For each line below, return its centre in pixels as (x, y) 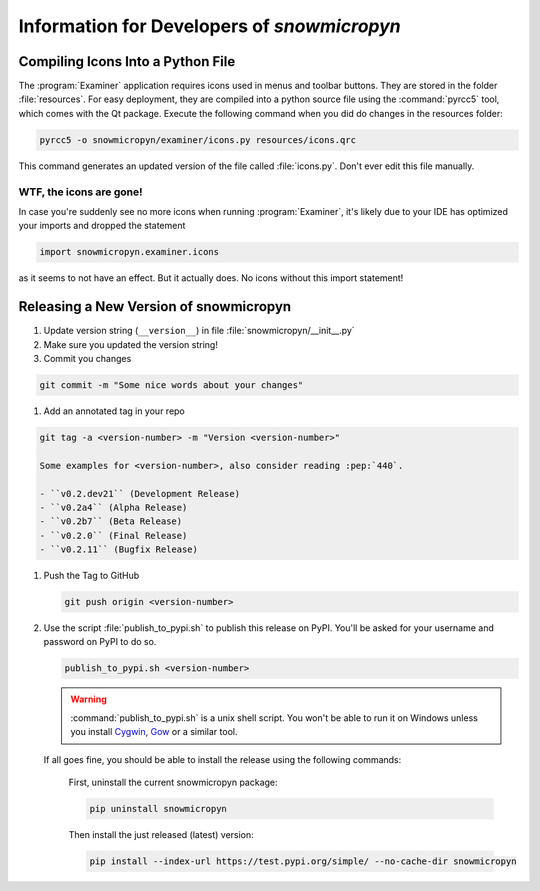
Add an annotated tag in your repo (114, 411)
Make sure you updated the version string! (131, 344)
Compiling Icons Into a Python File (127, 61)
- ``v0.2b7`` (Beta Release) (111, 521)
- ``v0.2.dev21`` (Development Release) (139, 493)
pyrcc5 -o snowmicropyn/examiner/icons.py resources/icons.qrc (198, 139)
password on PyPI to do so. (100, 642)
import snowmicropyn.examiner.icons (129, 252)
